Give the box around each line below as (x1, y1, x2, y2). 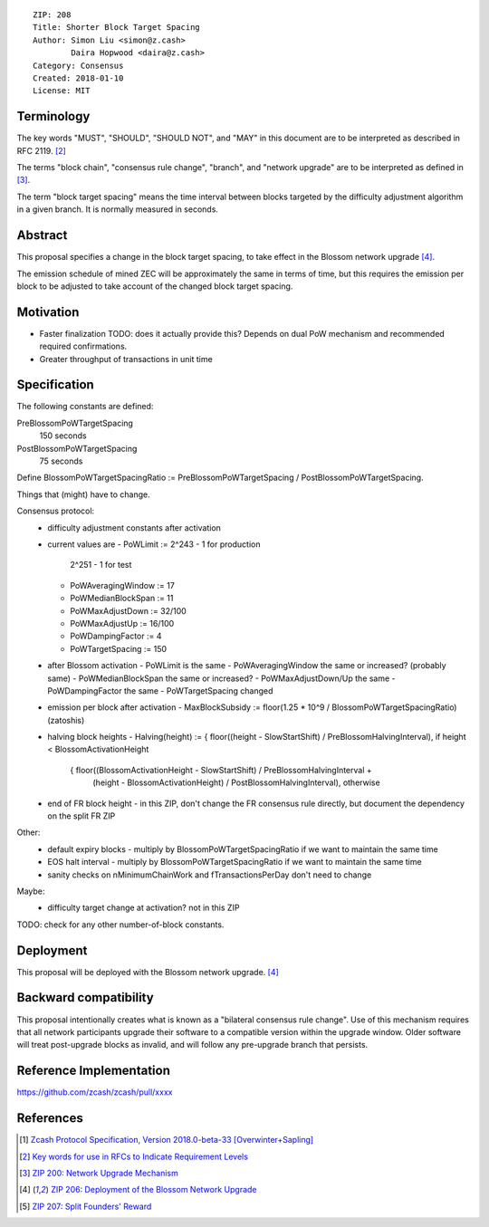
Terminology (16, 109, 91, 124)
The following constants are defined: (16, 401, 154, 412)
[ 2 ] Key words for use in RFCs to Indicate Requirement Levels (19, 1151, 249, 1162)
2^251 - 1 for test (70, 560, 132, 570)
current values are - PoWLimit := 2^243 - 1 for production (47, 539, 261, 550)
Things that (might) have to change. (16, 489, 150, 500)
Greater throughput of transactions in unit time (39, 353, 213, 364)
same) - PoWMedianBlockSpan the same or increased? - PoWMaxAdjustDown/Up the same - (47, 673, 396, 684)
